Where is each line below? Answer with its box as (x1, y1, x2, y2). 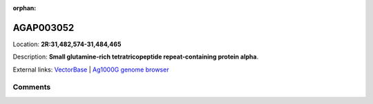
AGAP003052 (12, 21, 75, 34)
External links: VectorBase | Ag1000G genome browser (12, 65, 169, 74)
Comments (12, 83, 51, 92)
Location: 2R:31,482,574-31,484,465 (12, 40, 122, 48)
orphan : (12, 4, 37, 12)
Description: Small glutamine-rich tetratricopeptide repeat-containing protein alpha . (12, 52, 259, 61)
